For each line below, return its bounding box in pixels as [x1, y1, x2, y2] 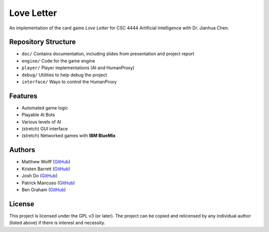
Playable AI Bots [21, 112, 55, 118]
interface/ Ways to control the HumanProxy [21, 79, 117, 85]
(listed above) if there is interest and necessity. [9, 220, 106, 226]
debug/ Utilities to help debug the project [21, 72, 107, 78]
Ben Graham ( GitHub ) [21, 187, 66, 193]
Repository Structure [9, 38, 76, 46]
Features [9, 92, 37, 100]
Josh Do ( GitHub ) [21, 173, 58, 179]
